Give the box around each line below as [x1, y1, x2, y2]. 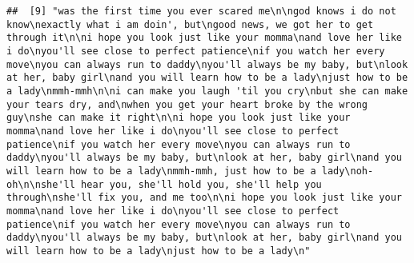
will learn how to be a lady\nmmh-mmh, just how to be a [6, 165, 316, 177]
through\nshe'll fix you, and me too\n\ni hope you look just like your [6, 192, 402, 204]
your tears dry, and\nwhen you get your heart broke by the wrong [6, 98, 368, 110]
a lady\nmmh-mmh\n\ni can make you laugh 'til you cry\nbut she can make [6, 85, 408, 97]
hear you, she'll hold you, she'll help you [81, 178, 322, 190]
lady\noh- [321, 165, 374, 177]
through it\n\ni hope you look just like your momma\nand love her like [6, 32, 402, 44]
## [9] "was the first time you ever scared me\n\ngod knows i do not [6, 6, 396, 17]
